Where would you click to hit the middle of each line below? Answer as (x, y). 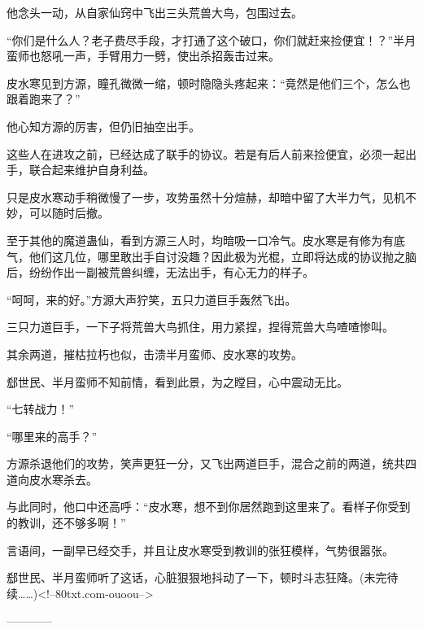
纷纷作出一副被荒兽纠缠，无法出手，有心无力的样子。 (171, 272)
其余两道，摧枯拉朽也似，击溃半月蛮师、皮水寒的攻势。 (155, 354)
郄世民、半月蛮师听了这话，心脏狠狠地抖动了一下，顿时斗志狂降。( (185, 577)
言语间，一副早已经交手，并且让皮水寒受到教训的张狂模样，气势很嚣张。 (200, 550)
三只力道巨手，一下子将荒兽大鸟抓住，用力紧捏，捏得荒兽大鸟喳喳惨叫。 (200, 327)
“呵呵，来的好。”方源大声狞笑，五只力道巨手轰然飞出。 (152, 299)
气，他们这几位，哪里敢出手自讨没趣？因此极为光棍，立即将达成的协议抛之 (206, 256)
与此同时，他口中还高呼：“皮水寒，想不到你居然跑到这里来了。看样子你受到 (209, 507)
